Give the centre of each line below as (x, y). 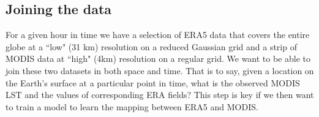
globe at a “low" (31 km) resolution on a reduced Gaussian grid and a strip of (151, 46)
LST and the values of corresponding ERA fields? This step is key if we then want (160, 95)
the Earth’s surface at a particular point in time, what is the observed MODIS (153, 82)
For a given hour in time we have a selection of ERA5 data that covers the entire (158, 35)
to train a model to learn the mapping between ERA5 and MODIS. (132, 106)
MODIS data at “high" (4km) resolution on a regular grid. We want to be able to (158, 58)
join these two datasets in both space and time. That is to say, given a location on (160, 70)
